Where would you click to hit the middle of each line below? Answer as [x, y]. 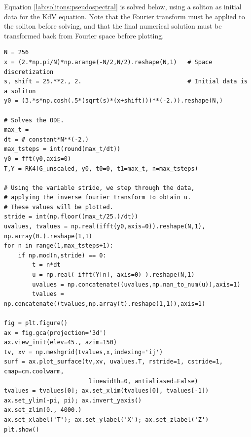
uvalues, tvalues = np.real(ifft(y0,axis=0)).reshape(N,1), [105, 227]
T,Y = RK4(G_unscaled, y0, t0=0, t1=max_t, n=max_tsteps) [101, 168]
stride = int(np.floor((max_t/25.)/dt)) [71, 217]
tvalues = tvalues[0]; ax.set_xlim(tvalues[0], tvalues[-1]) [107, 391]
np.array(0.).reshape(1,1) [48, 236]
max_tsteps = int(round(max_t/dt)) [62, 149]
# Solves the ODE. [34, 120]
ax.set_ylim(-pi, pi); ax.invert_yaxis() [73, 400]
